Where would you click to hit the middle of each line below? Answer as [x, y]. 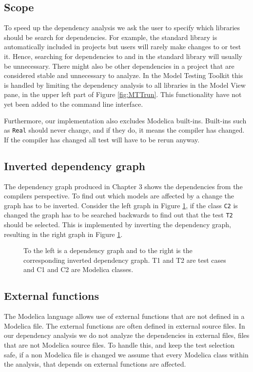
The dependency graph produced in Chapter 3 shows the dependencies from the [123, 186]
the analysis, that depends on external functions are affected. [95, 364]
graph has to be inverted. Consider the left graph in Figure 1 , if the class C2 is [121, 205]
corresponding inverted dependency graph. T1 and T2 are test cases [125, 260]
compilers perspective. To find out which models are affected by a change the [119, 196]
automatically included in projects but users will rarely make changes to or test [123, 47]
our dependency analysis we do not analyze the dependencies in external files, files [127, 335]
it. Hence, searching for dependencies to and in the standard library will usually [123, 56]
